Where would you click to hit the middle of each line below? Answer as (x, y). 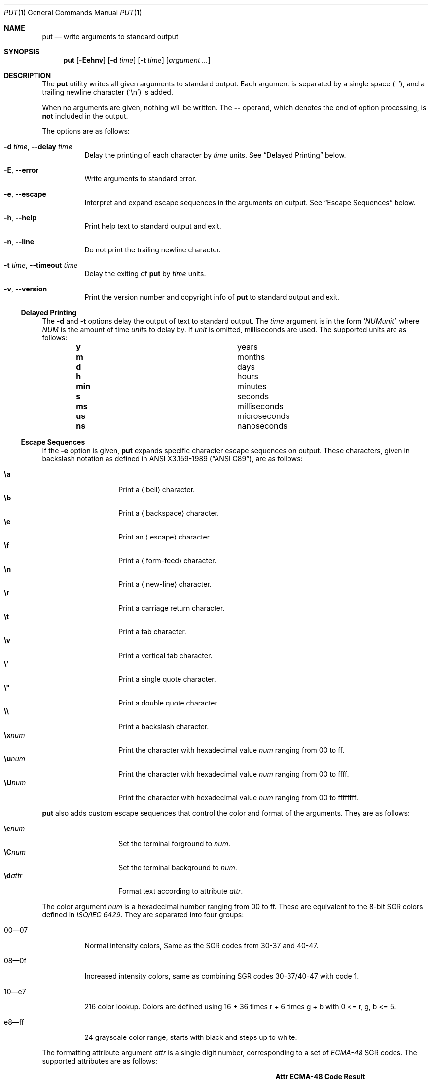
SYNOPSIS (22, 52)
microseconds (263, 416)
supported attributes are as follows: (100, 1061)
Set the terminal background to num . (178, 867)
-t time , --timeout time (41, 265)
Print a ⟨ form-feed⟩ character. (167, 560)
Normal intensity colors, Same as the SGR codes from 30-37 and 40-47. (201, 945)
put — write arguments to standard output (110, 36)
